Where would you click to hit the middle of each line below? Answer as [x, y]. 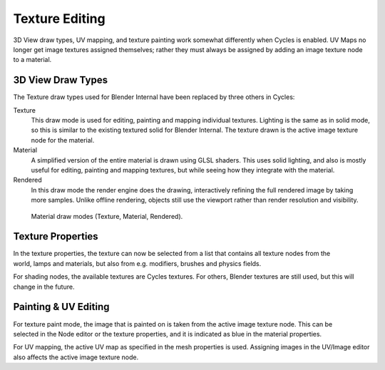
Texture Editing [60, 19]
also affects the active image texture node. [76, 357]
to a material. [32, 60]
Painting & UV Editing [61, 307]
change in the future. [44, 287]
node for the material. [63, 140]
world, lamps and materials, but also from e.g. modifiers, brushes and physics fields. [137, 263]
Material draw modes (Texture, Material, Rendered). [107, 216]
